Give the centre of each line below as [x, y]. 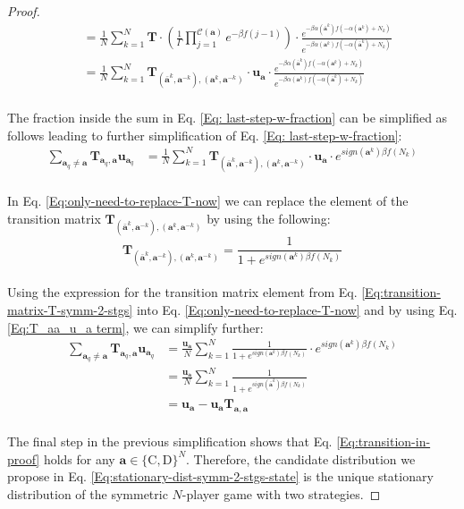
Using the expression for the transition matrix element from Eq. [182, 292]
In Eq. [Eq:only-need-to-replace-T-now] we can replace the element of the [208, 201]
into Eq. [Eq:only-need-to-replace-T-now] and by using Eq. [297, 310]
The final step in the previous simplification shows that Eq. [170, 441]
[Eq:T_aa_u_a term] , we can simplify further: [135, 327]
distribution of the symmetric [88, 494]
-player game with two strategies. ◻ [281, 494]
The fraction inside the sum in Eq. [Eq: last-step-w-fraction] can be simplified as [228, 117]
